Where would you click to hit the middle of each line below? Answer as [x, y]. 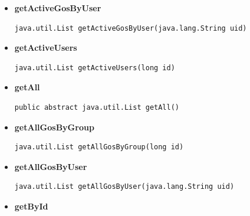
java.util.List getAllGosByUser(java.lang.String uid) [124, 187]
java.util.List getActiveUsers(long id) [95, 68]
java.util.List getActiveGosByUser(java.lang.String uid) [131, 28]
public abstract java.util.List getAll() [97, 107]
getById [31, 206]
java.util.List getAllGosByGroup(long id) [99, 147]
